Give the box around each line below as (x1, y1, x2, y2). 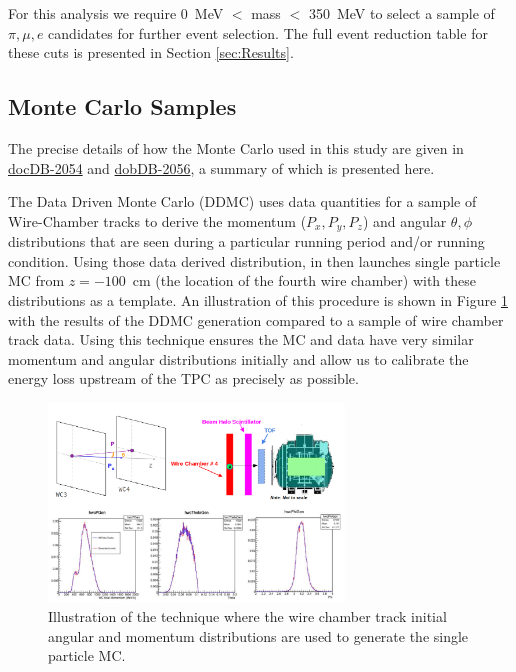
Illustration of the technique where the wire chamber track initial (48, 606, 447, 627)
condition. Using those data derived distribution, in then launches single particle (8, 250, 501, 271)
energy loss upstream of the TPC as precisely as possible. (8, 368, 359, 389)
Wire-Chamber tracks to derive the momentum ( (8, 210, 307, 231)
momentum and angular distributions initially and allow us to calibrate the (8, 348, 469, 369)
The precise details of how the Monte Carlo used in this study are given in (8, 137, 464, 158)
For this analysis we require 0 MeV (8, 3, 224, 23)
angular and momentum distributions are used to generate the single (48, 625, 469, 646)
